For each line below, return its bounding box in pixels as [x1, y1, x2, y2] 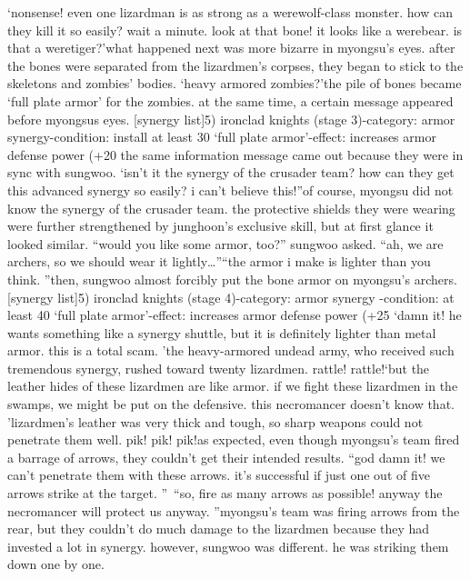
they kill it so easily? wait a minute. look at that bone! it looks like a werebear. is [7, 20, 463, 39]
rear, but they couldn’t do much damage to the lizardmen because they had [7, 519, 430, 538]
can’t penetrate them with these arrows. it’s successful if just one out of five [7, 465, 430, 484]
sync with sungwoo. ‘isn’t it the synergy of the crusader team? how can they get [7, 163, 455, 182]
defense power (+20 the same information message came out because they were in [7, 145, 464, 164]
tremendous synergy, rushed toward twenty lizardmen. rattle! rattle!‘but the [7, 358, 430, 377]
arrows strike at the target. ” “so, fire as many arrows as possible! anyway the [7, 484, 443, 503]
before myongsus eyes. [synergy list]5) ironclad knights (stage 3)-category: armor [7, 109, 455, 128]
